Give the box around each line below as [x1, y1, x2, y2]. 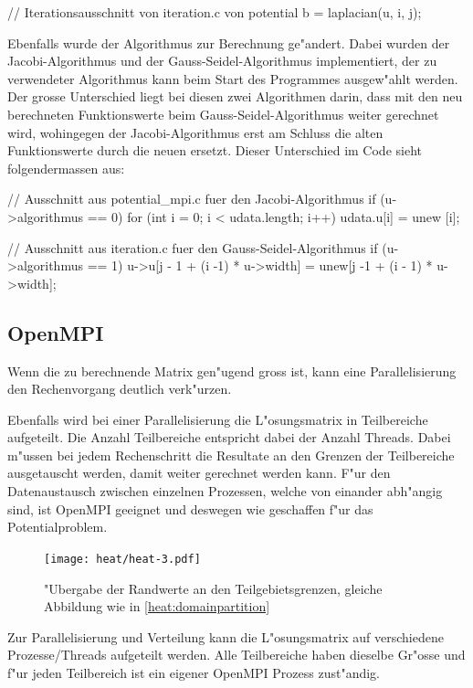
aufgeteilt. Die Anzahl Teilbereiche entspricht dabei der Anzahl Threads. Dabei [7, 428, 451, 447]
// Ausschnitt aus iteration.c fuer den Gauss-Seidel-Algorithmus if [7, 238, 378, 257]
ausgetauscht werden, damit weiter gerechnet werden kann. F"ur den [7, 463, 391, 482]
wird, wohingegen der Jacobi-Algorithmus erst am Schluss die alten [7, 122, 384, 142]
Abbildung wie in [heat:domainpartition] [44, 597, 270, 616]
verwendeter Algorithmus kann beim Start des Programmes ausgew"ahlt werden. [7, 69, 458, 88]
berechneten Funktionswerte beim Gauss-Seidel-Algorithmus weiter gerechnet [7, 104, 439, 123]
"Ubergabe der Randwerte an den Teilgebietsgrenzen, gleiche [44, 578, 383, 598]
